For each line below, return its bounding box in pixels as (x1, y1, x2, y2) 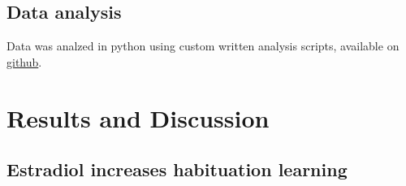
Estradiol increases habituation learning (6, 157, 348, 182)
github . (6, 53, 42, 70)
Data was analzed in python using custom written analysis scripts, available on (6, 37, 400, 54)
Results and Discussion (6, 101, 270, 134)
